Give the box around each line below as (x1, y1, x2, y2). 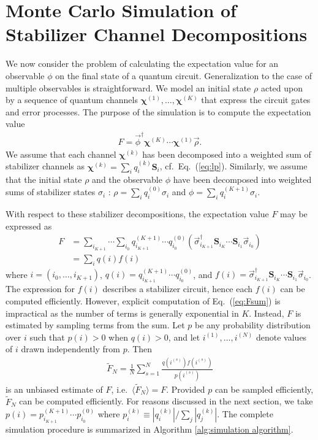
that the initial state (6, 173, 82, 186)
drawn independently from (21, 342, 120, 355)
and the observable (92, 173, 162, 186)
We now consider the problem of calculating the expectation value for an (6, 57, 279, 70)
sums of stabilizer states (6, 185, 96, 198)
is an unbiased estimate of (6, 382, 103, 395)
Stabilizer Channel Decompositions (6, 21, 308, 47)
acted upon (260, 81, 303, 94)
